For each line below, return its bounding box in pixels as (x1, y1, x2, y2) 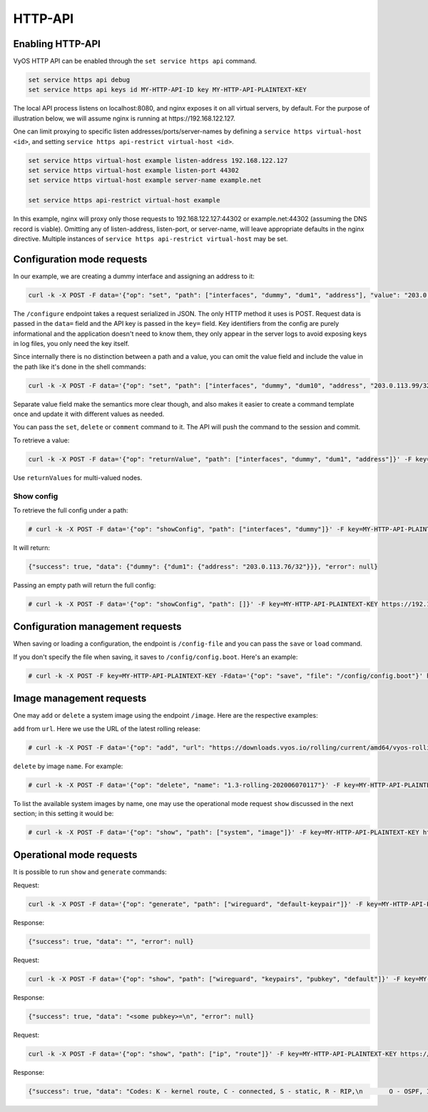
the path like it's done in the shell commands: (13, 362, 146, 371)
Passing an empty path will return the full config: (13, 581, 156, 589)
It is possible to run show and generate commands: (13, 867, 167, 877)
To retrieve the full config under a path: (13, 506, 128, 514)
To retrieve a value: (13, 436, 70, 444)
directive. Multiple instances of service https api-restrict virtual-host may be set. (13, 234, 288, 243)
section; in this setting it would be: (13, 810, 114, 817)
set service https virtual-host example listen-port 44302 (28, 166, 239, 174)
